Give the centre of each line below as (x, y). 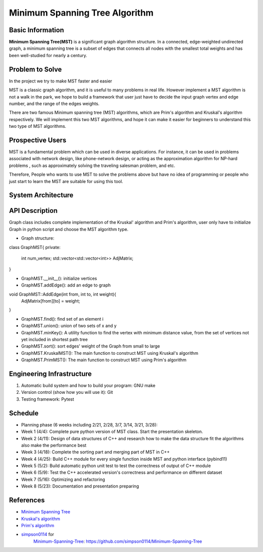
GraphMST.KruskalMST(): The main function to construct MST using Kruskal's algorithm (110, 353)
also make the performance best (54, 445)
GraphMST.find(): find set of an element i (62, 319)
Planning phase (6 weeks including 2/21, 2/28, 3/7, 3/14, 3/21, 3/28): (89, 425)
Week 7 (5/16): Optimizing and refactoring (63, 479)
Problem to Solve (35, 69)
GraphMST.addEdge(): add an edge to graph (66, 285)
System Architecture (41, 195)
